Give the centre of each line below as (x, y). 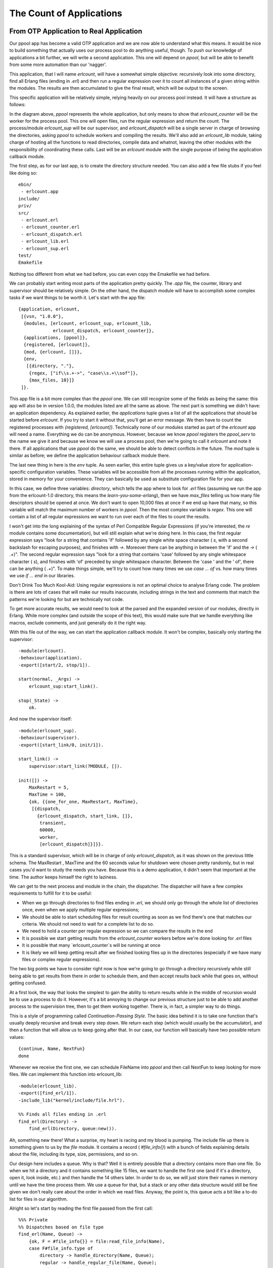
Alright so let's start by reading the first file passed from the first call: (81, 1208)
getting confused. (28, 983)
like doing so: (23, 173)
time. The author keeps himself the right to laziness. (63, 877)
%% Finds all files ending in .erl (62, 1114)
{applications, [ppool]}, (56, 338)
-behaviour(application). (51, 658)
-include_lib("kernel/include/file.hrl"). (72, 1100)
